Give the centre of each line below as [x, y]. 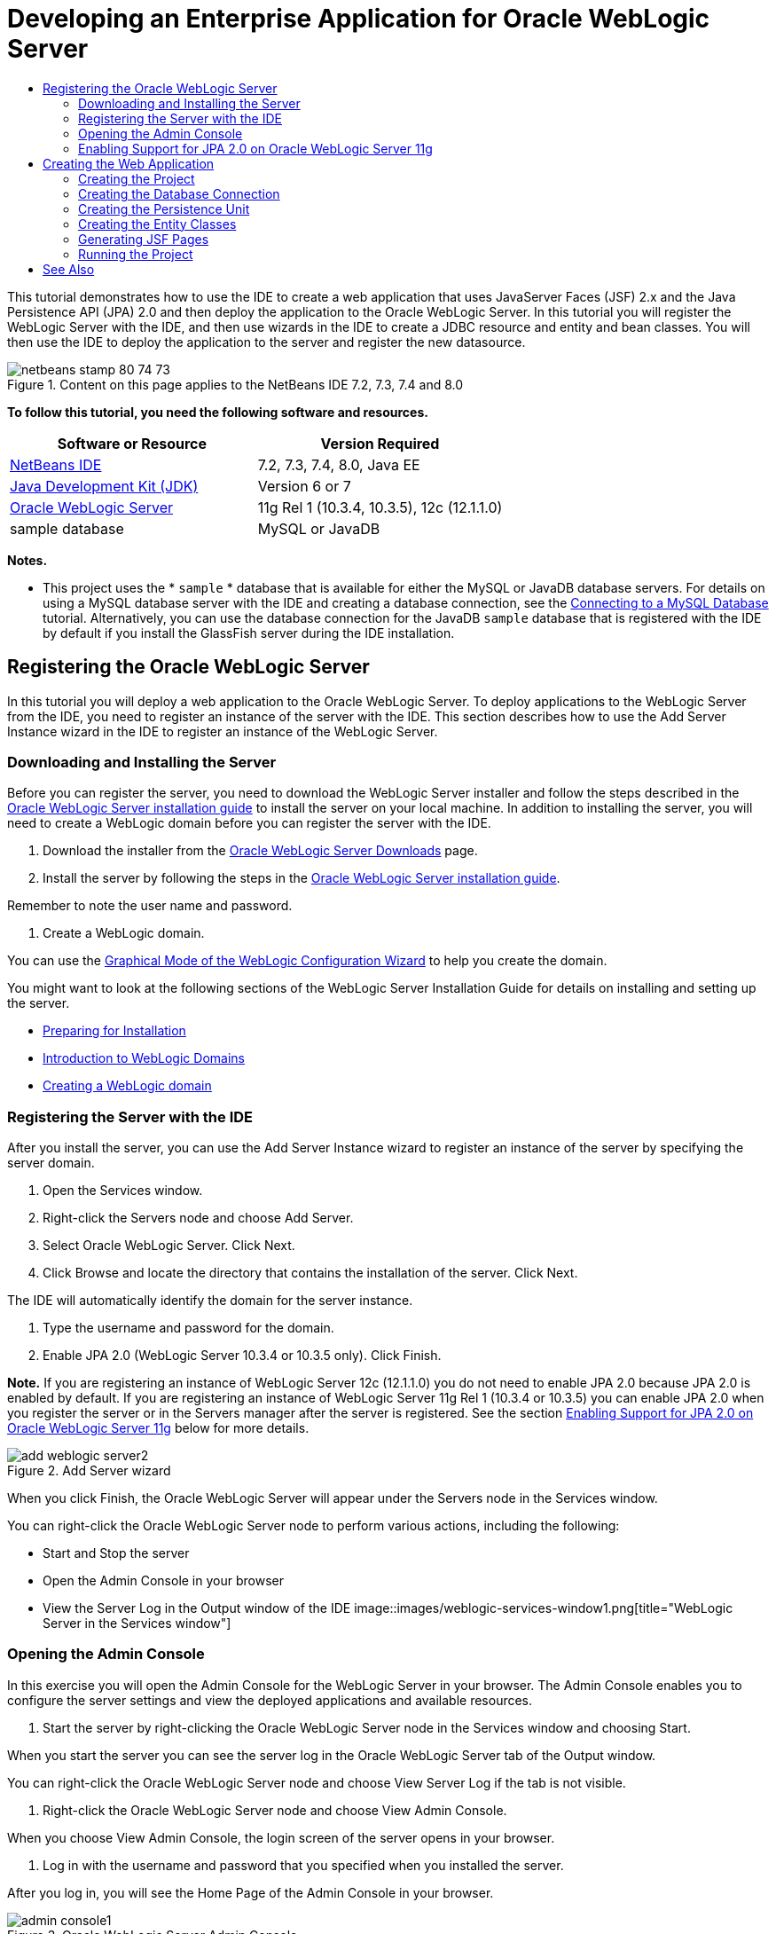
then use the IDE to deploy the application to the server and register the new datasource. [267, 342]
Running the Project [136, 254]
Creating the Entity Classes [157, 224]
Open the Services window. [123, 1191]
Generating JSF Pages [144, 239]
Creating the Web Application [129, 163]
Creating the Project [137, 178]
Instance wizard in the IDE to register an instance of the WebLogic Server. [223, 731]
